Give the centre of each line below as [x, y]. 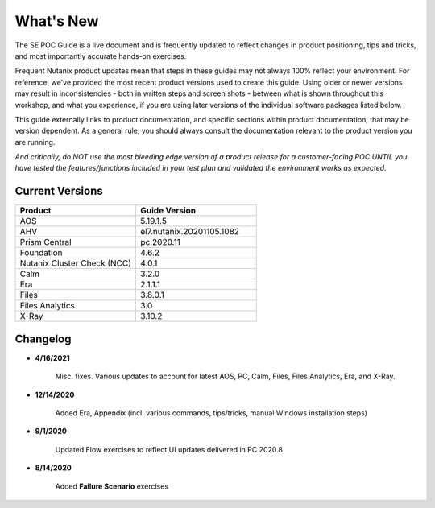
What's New [57, 21]
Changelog [43, 339]
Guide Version [168, 211]
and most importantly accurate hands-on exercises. [101, 56]
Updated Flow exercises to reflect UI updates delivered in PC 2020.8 [169, 449]
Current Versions [59, 191]
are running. [35, 142]
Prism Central [46, 242]
